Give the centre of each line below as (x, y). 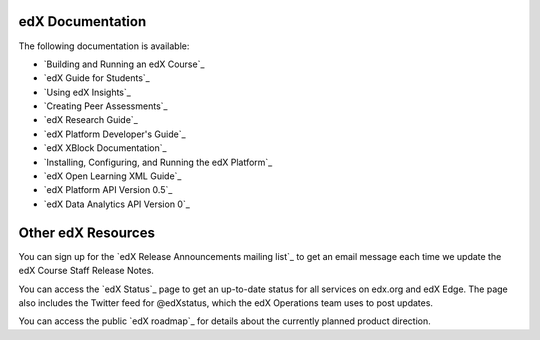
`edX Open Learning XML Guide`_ (112, 176)
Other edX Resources (86, 232)
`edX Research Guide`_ (91, 120)
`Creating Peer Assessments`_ (105, 106)
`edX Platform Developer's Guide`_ (114, 134)
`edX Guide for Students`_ (96, 78)
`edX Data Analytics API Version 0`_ (116, 204)
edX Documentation (82, 21)
